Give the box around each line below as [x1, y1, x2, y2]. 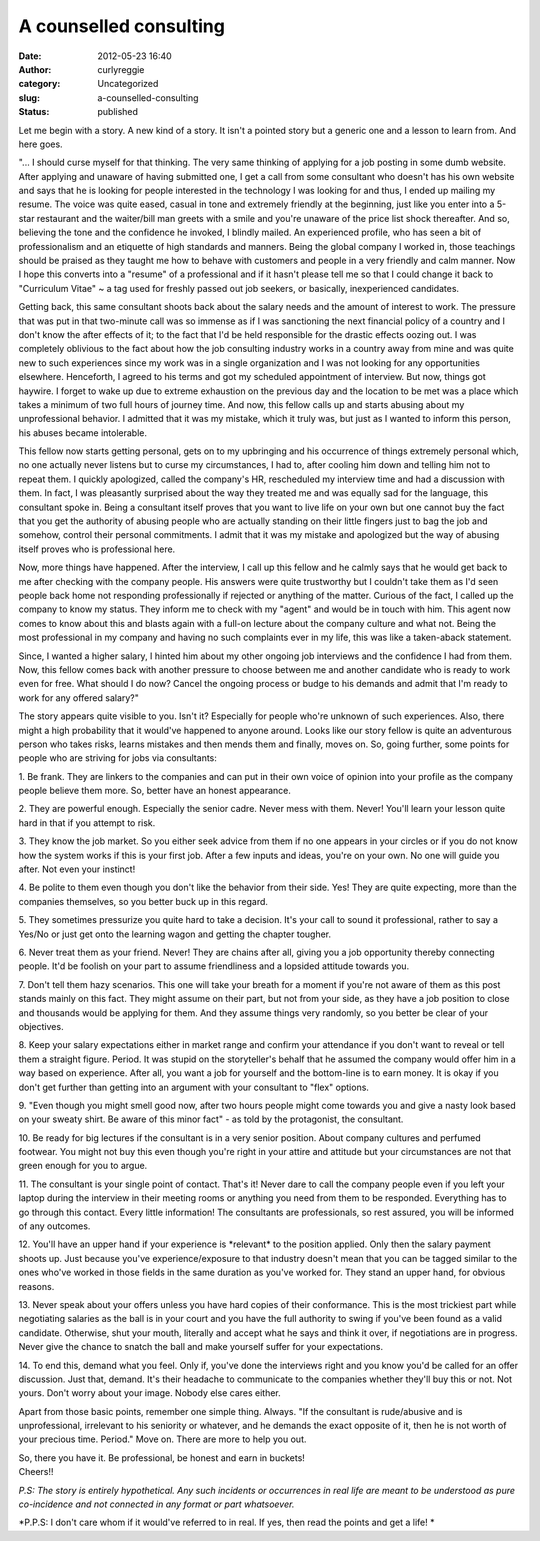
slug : [18, 91, 40, 104]
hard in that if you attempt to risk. [18, 816, 156, 829]
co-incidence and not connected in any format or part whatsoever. [18, 1498, 295, 1510]
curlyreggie [97, 63, 145, 75]
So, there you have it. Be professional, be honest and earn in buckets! [18, 1451, 305, 1464]
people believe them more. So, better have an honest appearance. [18, 785, 292, 797]
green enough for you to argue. [18, 1160, 148, 1172]
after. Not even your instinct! [18, 863, 136, 875]
